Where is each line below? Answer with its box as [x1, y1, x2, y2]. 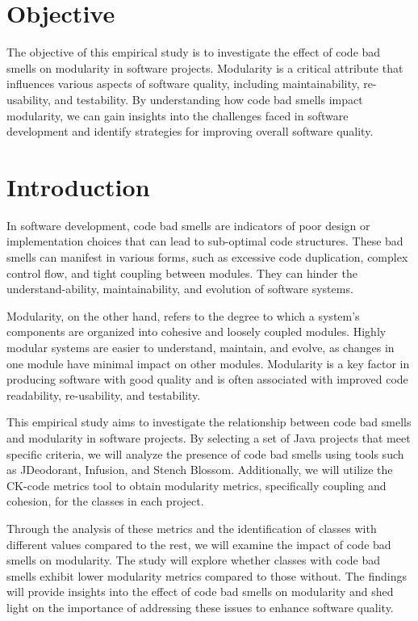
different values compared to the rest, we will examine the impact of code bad [6, 535, 391, 552]
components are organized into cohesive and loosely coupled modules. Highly [6, 323, 387, 340]
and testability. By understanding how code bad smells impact [54, 90, 363, 107]
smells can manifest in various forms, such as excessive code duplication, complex [6, 249, 408, 265]
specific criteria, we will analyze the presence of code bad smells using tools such [6, 445, 404, 462]
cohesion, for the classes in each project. [6, 493, 204, 510]
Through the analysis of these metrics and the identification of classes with [6, 519, 377, 536]
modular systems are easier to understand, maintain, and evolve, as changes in [6, 338, 395, 355]
